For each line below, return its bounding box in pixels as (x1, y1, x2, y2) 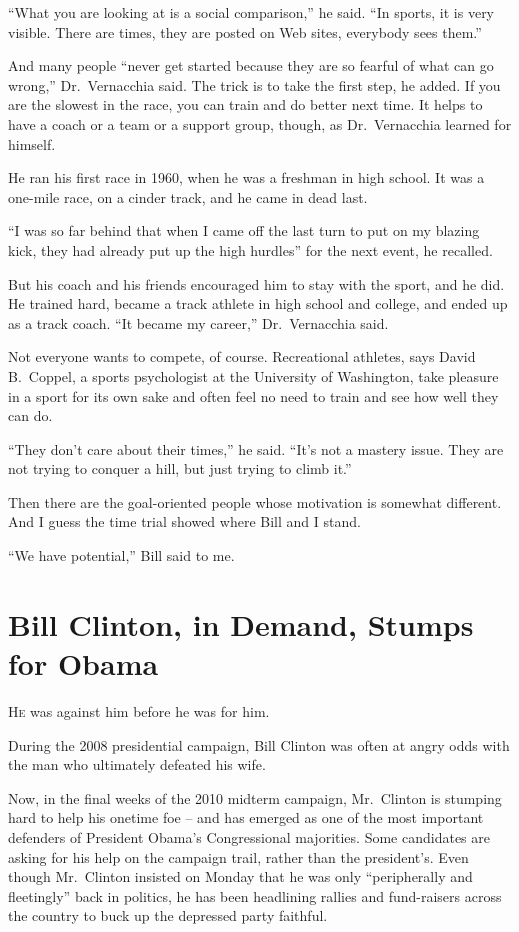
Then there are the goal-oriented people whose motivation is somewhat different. (8, 491, 502, 512)
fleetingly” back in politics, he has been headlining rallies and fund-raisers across (8, 885, 502, 906)
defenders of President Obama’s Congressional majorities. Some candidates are (8, 826, 490, 847)
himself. (8, 133, 56, 154)
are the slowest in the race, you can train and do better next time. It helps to (8, 94, 483, 115)
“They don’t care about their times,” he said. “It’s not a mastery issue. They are (8, 438, 504, 459)
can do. (8, 405, 53, 426)
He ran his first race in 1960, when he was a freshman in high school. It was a (8, 167, 485, 188)
